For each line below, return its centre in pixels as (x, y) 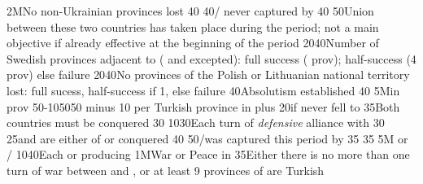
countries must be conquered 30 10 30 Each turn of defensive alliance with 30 (196, 123)
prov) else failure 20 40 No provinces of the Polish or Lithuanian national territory (208, 74)
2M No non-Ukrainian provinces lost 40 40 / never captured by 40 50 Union (190, 11)
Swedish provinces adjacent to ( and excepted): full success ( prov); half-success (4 (211, 58)
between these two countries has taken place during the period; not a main (193, 26)
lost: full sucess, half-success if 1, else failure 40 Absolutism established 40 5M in (203, 90)
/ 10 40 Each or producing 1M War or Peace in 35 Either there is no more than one (208, 154)
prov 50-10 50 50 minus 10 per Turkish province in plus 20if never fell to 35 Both (203, 106)
